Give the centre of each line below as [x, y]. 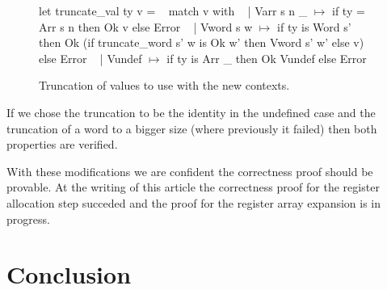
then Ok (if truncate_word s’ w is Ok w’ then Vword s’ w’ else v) [202, 42]
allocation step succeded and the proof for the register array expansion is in [194, 202]
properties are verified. [62, 144]
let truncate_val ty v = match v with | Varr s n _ [173, 11]
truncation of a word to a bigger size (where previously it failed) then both [192, 128]
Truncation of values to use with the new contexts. [164, 85]
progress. [28, 219]
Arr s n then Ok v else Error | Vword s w [146, 26]
